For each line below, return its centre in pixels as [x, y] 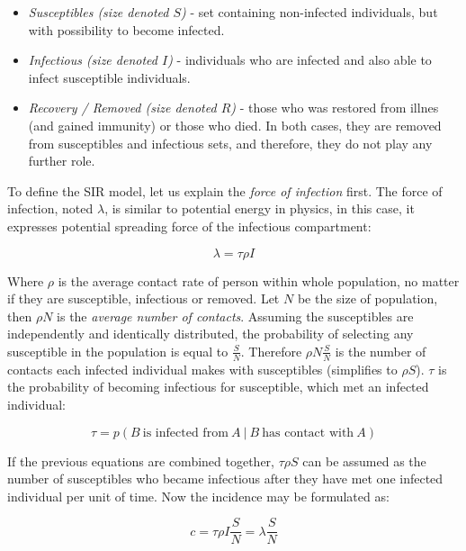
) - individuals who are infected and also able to [300, 60]
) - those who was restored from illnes [335, 108]
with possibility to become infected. [126, 29]
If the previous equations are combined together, [141, 461]
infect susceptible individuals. [109, 77]
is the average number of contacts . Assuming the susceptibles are [235, 316]
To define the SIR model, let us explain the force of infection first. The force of [225, 190]
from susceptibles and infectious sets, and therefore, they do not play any [230, 143]
